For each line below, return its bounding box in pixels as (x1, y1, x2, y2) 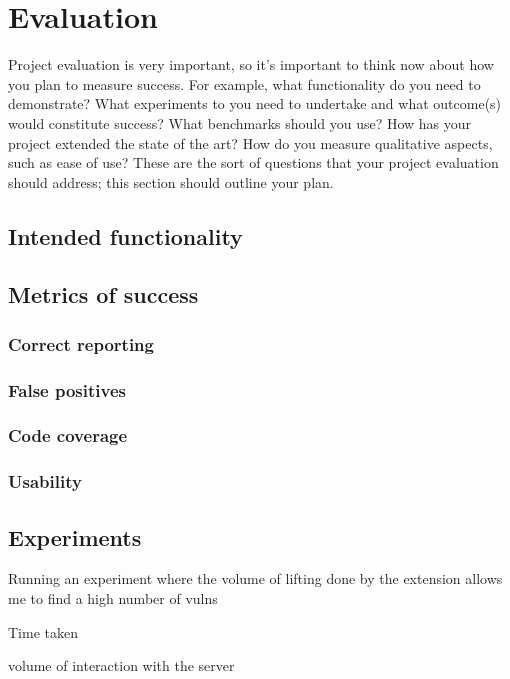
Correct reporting (8, 331, 154, 356)
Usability (8, 469, 82, 494)
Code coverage (8, 423, 128, 448)
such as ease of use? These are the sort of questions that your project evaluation (8, 152, 499, 173)
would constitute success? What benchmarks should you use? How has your (8, 112, 472, 133)
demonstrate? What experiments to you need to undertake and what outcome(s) (8, 93, 502, 114)
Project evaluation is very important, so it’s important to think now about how (8, 54, 494, 75)
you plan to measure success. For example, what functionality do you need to (8, 73, 481, 94)
